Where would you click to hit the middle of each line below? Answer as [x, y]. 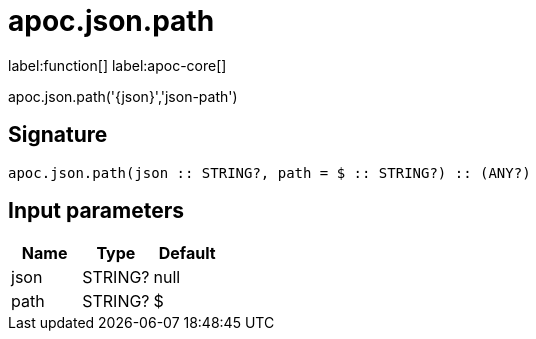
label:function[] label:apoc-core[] [117, 65]
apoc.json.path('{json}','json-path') [123, 96]
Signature [58, 135]
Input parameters [96, 211]
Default [187, 253]
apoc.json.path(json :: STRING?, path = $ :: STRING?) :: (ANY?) [269, 172]
